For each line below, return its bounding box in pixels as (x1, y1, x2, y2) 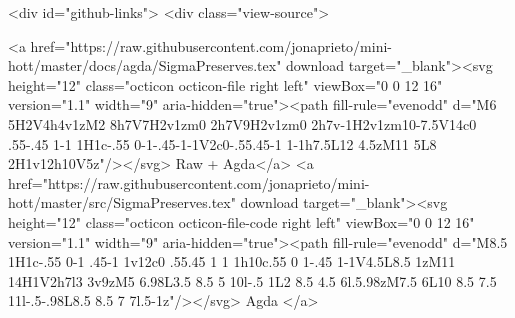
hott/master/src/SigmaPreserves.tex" (8, 192, 236, 213)
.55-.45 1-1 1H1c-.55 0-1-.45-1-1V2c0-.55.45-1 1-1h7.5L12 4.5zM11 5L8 (8, 133, 437, 154)
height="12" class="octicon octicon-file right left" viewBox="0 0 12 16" (8, 74, 443, 95)
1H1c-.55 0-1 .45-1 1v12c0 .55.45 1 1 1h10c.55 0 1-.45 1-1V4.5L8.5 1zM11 (8, 251, 456, 272)
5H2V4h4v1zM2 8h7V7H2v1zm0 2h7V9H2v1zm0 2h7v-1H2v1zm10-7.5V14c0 (8, 113, 477, 134)
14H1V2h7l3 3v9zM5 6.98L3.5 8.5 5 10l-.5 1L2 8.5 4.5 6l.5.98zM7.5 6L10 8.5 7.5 (8, 270, 497, 291)
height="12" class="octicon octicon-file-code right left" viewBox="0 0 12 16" (8, 211, 475, 232)
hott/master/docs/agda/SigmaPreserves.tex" (8, 55, 282, 76)
